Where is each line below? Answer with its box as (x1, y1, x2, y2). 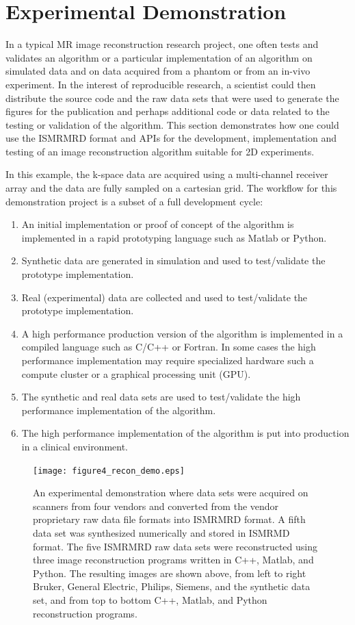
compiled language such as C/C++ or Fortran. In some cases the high (21, 340, 316, 354)
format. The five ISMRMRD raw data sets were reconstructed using (33, 539, 317, 553)
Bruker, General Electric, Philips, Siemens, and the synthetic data (33, 579, 311, 594)
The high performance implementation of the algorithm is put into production (21, 426, 350, 440)
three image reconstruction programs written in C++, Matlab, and (33, 552, 314, 567)
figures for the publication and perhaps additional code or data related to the (5, 104, 330, 118)
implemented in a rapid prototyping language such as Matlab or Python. (21, 230, 327, 244)
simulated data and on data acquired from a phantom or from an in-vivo (5, 64, 311, 78)
